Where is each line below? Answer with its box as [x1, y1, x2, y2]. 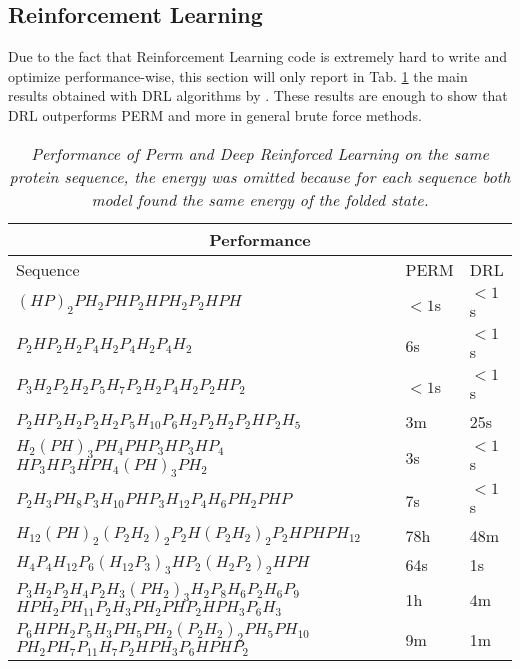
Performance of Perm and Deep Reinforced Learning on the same [31, 141, 489, 165]
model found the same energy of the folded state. [91, 187, 429, 211]
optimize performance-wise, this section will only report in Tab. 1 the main [8, 65, 468, 86]
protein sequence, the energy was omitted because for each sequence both [9, 164, 511, 188]
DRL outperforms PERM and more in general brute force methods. [8, 104, 422, 125]
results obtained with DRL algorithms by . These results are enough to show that [8, 85, 508, 106]
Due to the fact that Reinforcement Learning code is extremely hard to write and [8, 46, 507, 67]
